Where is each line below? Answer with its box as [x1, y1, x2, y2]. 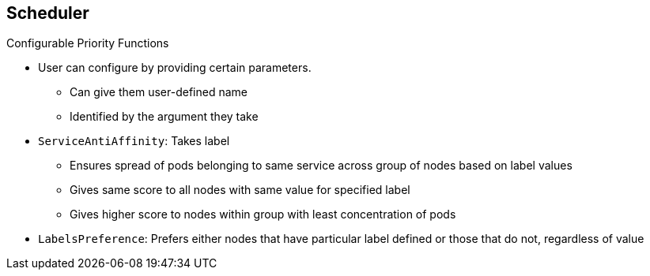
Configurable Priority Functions [6, 36, 169, 50]
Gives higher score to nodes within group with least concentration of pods [70, 207, 456, 222]
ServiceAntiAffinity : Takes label [38, 134, 230, 148]
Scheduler [6, 3, 89, 23]
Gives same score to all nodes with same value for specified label [70, 183, 410, 197]
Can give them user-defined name [70, 85, 248, 99]
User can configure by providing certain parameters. [38, 61, 312, 75]
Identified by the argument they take [70, 110, 259, 124]
